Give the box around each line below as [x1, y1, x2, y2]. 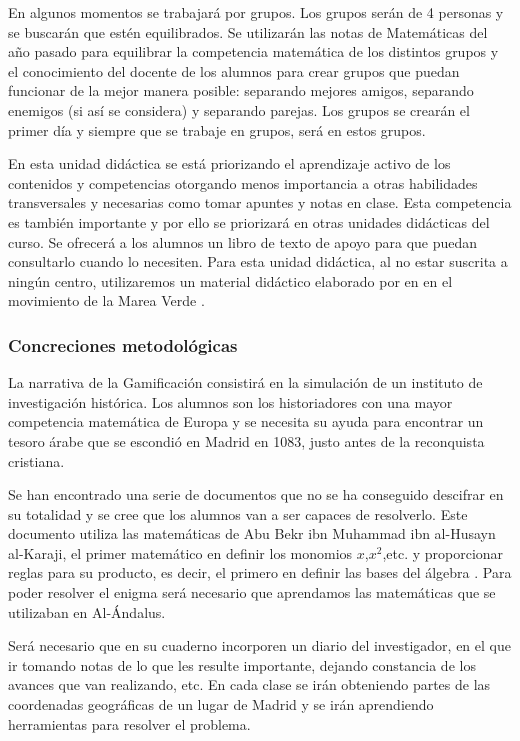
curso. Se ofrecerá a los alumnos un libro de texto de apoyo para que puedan [8, 231, 478, 252]
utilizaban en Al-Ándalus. [8, 601, 166, 622]
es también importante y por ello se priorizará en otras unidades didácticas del [8, 211, 490, 232]
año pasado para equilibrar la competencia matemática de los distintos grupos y [8, 41, 499, 62]
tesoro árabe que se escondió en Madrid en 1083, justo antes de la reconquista [8, 430, 485, 451]
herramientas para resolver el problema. [8, 713, 251, 734]
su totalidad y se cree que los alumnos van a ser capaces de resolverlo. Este [8, 503, 468, 524]
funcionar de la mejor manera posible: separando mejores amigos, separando [8, 80, 474, 101]
